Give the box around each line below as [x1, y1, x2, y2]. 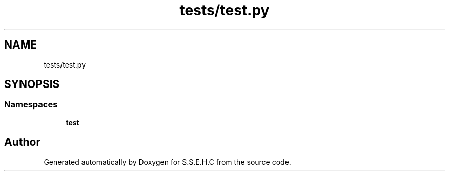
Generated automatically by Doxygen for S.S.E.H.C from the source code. [44, 157, 291, 166]
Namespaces [4, 99, 58, 110]
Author [4, 136, 40, 149]
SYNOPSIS [4, 78, 60, 91]
